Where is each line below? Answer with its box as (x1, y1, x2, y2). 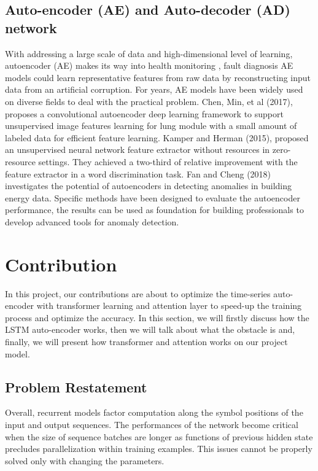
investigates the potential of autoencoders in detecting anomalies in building (5, 179, 292, 192)
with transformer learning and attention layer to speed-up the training (36, 299, 302, 312)
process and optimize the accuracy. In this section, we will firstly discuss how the (5, 311, 309, 324)
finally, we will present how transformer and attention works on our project (5, 335, 288, 348)
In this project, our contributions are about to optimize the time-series (5, 287, 271, 300)
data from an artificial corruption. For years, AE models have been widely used (5, 83, 303, 96)
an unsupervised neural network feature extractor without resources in (5, 143, 270, 156)
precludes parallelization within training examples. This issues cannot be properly (5, 442, 312, 455)
